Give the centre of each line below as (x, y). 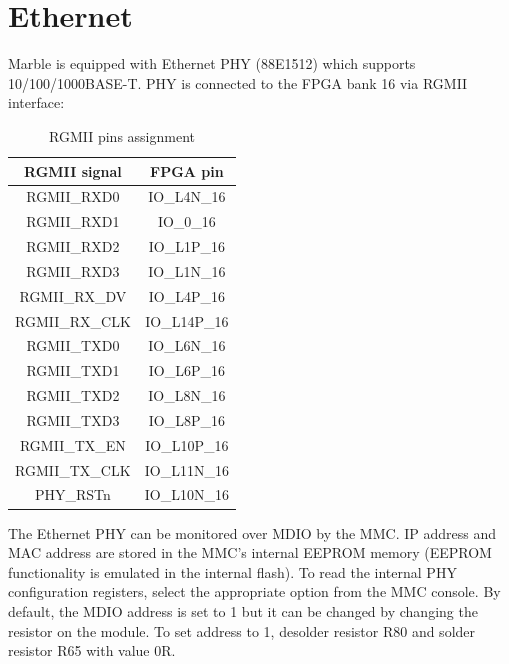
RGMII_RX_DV (73, 295)
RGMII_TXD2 (73, 395)
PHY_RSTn (72, 494)
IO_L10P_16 (187, 444)
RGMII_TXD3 (73, 419)
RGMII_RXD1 (73, 221)
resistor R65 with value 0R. (92, 650)
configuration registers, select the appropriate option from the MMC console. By (254, 591)
